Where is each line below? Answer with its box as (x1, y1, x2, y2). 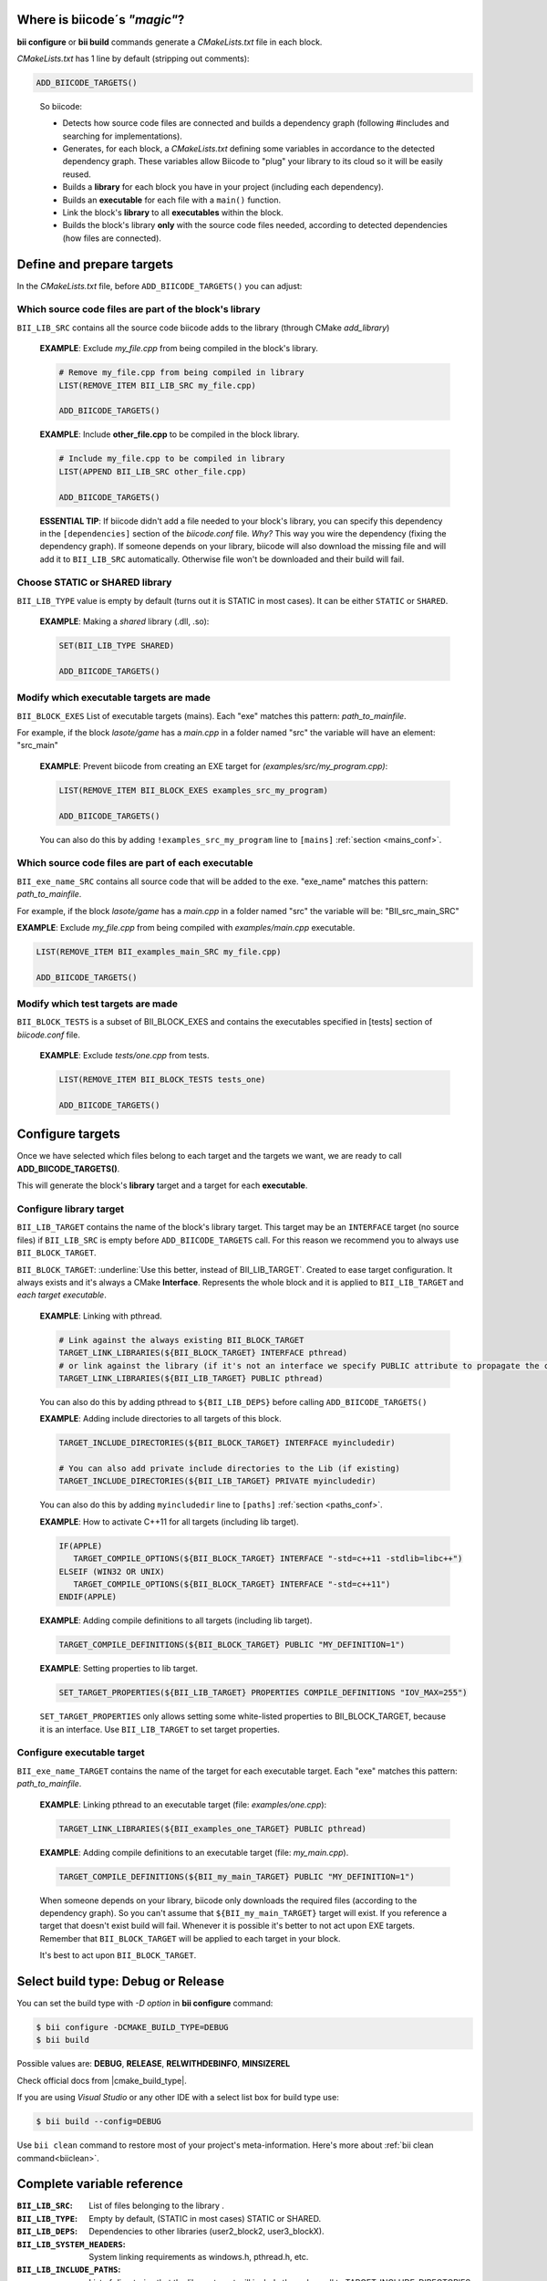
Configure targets (16, 1127, 120, 1142)
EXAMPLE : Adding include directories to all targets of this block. (39, 1413, 282, 1424)
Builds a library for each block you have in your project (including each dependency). (62, 182, 385, 193)
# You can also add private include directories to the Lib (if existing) (58, 1463, 401, 1474)
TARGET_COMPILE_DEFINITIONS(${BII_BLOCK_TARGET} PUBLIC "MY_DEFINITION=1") (58, 1640, 406, 1651)
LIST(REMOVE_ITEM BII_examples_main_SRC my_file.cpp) (36, 946, 282, 957)
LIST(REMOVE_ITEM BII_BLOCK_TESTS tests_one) (58, 1075, 266, 1085)
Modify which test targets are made (16, 997, 178, 1010)
